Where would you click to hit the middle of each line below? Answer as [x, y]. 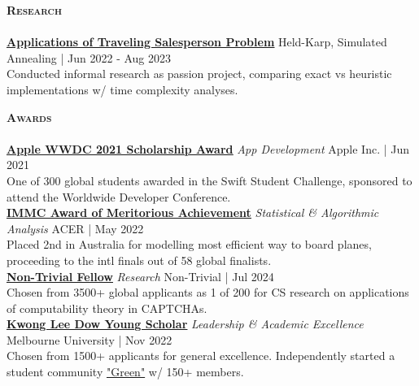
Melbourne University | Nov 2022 [89, 339]
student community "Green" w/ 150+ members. [125, 372]
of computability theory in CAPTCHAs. [107, 308]
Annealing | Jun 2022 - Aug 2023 [89, 57]
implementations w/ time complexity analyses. [122, 89]
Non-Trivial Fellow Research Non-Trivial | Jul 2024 [140, 276]
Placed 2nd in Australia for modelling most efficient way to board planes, [189, 244]
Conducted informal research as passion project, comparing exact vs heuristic [199, 74]
